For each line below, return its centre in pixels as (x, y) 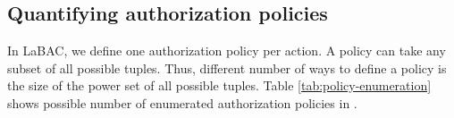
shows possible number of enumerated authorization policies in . (182, 102)
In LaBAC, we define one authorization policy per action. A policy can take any (227, 51)
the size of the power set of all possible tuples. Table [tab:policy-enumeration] (219, 85)
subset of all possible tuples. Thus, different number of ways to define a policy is (227, 67)
